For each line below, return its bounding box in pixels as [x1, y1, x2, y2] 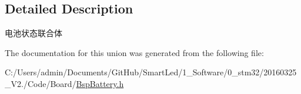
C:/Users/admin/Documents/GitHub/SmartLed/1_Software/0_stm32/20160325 [5, 66, 297, 78]
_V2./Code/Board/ [5, 77, 76, 89]
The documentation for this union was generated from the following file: [5, 46, 264, 58]
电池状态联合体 [5, 27, 62, 39]
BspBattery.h [76, 77, 124, 89]
